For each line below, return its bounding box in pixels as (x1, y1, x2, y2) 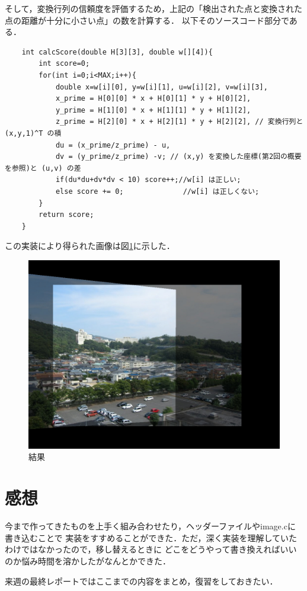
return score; (39, 210, 94, 219)
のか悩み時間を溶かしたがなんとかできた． (5, 554, 171, 567)
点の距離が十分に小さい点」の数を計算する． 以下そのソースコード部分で (5, 14, 289, 26)
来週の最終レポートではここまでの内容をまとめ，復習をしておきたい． (5, 574, 278, 587)
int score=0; (39, 59, 90, 68)
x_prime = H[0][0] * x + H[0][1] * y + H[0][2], (55, 94, 251, 103)
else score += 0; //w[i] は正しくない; (55, 187, 260, 196)
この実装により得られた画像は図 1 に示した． (5, 239, 175, 252)
